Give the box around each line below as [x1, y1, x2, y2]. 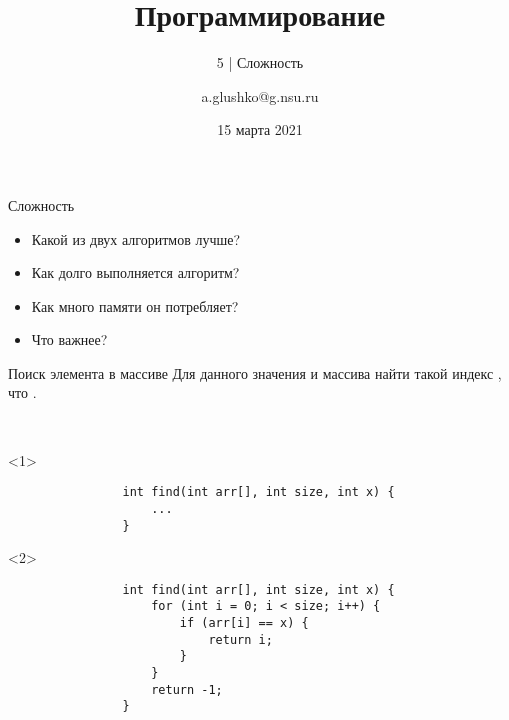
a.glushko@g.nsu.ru [201, 85, 319, 106]
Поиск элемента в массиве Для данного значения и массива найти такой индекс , [8, 362, 502, 383]
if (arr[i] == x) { [179, 616, 309, 631]
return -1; [151, 682, 223, 697]
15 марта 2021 [217, 119, 303, 140]
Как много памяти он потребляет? [31, 295, 239, 316]
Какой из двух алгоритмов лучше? [31, 228, 241, 249]
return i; [208, 632, 273, 647]
